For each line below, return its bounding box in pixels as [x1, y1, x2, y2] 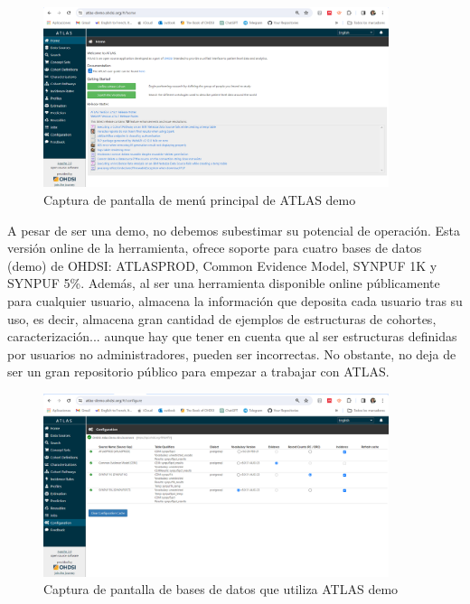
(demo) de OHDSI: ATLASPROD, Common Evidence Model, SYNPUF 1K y [7, 256, 437, 274]
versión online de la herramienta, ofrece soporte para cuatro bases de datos [7, 238, 422, 257]
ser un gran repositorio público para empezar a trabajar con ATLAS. [7, 362, 390, 381]
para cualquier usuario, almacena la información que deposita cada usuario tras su [7, 291, 463, 310]
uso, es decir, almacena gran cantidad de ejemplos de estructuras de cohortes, [7, 309, 437, 328]
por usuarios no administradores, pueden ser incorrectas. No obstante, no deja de [7, 344, 456, 363]
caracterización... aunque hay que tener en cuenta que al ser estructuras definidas [7, 327, 457, 346]
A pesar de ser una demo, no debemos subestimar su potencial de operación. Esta [7, 220, 460, 239]
